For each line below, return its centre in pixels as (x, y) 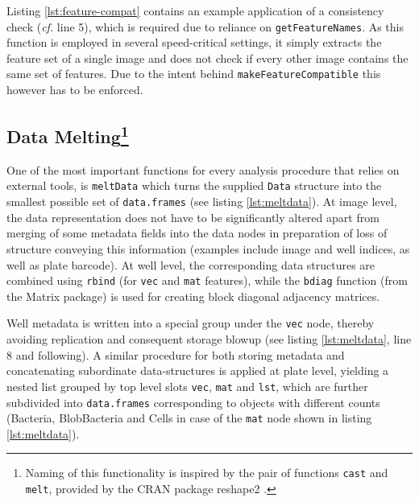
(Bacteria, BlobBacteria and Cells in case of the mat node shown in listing (189, 418)
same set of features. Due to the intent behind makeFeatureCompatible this (194, 74)
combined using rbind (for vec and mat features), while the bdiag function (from (207, 280)
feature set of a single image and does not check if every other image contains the (207, 58)
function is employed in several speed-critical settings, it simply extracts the (194, 42)
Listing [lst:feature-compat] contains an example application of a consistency (195, 10)
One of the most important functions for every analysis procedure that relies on (203, 169)
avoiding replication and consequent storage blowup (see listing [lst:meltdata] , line (209, 339)
